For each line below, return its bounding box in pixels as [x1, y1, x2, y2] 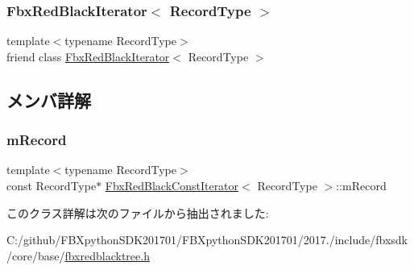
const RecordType [6, 177, 97, 193]
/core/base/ [6, 247, 65, 264]
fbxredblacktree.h [64, 247, 150, 264]
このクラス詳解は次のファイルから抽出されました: [6, 204, 269, 221]
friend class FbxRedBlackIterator [6, 48, 170, 64]
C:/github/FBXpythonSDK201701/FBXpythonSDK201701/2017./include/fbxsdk [6, 231, 408, 248]
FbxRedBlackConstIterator [105, 177, 239, 193]
